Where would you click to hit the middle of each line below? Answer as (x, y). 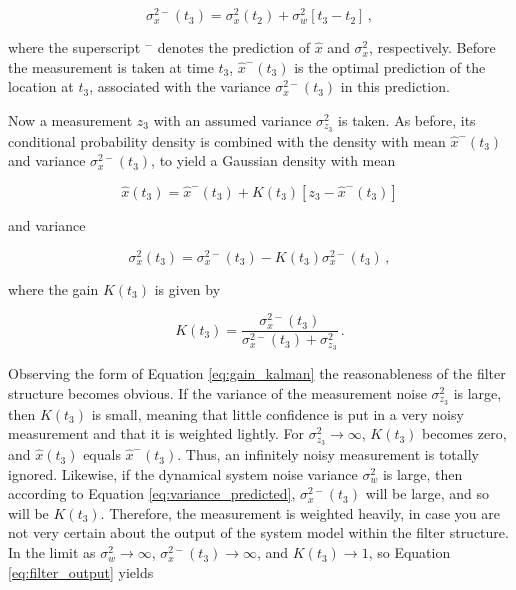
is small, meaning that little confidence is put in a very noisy (277, 413)
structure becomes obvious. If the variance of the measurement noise (217, 392)
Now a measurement (70, 119)
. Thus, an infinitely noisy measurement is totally (328, 454)
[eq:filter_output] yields (81, 571)
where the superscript (74, 47)
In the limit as (52, 552)
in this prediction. (395, 86)
